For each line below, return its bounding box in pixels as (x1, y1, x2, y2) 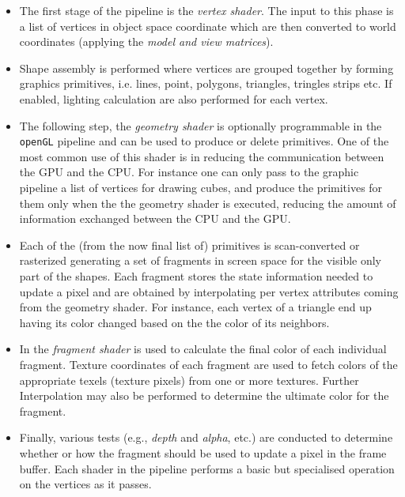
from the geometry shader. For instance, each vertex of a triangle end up (19, 299, 372, 315)
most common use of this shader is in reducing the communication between (19, 148, 384, 164)
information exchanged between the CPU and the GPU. (19, 210, 291, 227)
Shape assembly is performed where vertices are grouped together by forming (19, 59, 394, 76)
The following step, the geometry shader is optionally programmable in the (19, 117, 382, 134)
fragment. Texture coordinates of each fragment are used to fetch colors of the (19, 356, 398, 372)
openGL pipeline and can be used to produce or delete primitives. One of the (19, 133, 389, 149)
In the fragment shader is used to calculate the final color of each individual (19, 341, 387, 357)
